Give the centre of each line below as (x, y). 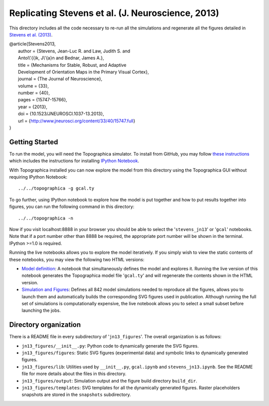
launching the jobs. (41, 310)
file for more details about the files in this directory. (74, 374)
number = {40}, (34, 93)
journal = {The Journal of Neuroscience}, (60, 79)
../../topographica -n (46, 218)
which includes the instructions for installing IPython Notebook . (74, 161)
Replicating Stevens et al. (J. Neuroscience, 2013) (114, 13)
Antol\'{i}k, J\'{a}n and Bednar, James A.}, (61, 58)
